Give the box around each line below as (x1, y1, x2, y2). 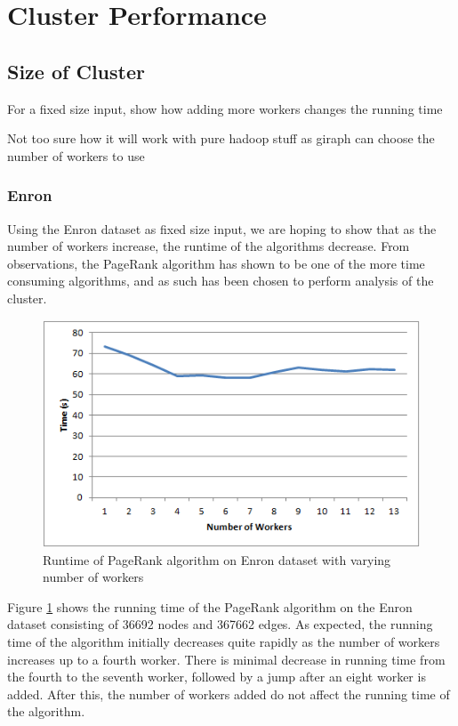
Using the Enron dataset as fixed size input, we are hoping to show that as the (7, 219, 437, 238)
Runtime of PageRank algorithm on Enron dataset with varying (43, 550, 391, 569)
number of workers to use (7, 146, 145, 165)
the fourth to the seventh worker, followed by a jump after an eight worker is (7, 667, 426, 686)
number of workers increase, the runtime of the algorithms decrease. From (7, 237, 410, 255)
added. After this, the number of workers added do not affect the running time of (7, 684, 450, 703)
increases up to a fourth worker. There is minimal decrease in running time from (7, 649, 446, 668)
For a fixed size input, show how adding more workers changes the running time (7, 99, 443, 117)
